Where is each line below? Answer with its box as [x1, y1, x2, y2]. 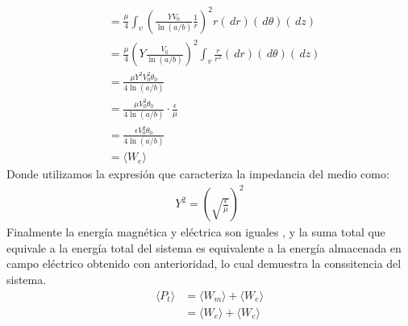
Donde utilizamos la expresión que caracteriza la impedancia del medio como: [6, 165, 389, 182]
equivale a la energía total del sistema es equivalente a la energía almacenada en [6, 239, 402, 256]
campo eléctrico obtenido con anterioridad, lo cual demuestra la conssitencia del [6, 255, 402, 272]
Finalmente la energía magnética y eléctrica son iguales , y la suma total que [6, 224, 385, 240]
